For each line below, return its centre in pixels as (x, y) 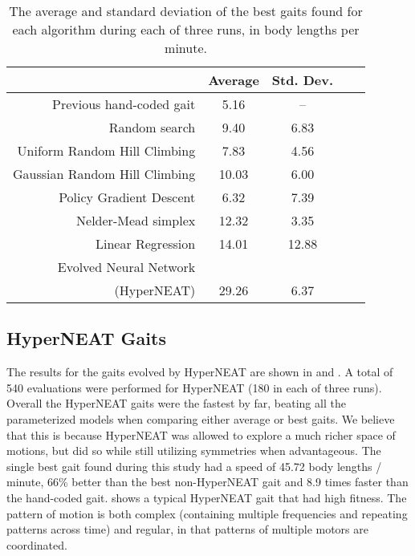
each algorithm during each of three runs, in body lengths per (186, 29)
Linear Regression (145, 244)
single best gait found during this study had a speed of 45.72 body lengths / (194, 466)
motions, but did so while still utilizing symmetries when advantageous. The (194, 450)
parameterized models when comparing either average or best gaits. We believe (201, 418)
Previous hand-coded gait (124, 104)
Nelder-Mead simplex (136, 220)
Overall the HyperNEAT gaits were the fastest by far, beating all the (176, 403)
